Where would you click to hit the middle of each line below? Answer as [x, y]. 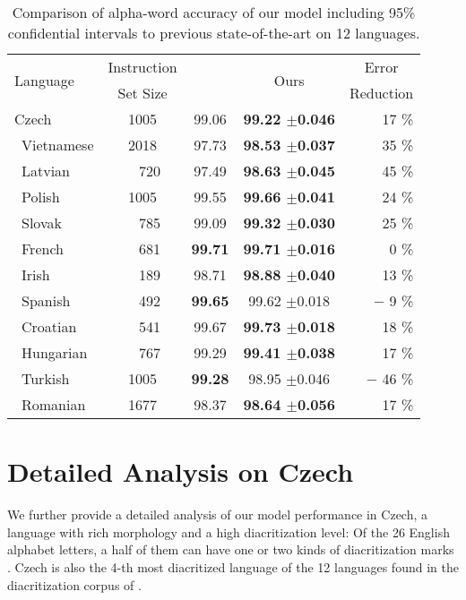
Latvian [46, 171]
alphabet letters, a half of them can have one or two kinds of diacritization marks [231, 549]
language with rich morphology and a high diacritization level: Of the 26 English [229, 531]
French [43, 249]
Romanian [54, 404]
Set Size [142, 93]
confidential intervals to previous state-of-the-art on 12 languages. [214, 33]
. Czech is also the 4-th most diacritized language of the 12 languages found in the [233, 566]
